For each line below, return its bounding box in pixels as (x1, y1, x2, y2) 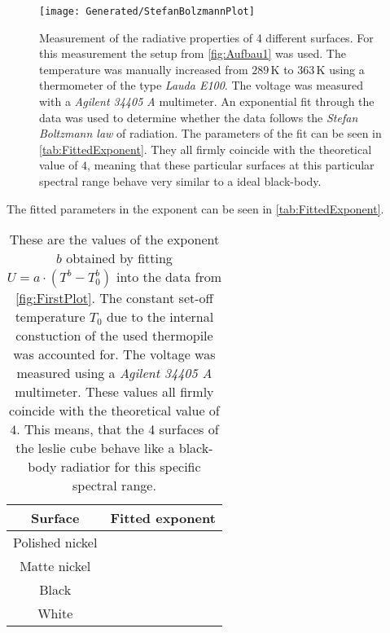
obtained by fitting (66, 248, 173, 268)
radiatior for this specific (60, 457, 201, 477)
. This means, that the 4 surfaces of (16, 420, 219, 439)
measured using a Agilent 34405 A (16, 363, 213, 383)
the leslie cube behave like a (15, 438, 175, 458)
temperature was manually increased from (39, 60, 248, 77)
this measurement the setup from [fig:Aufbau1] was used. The (39, 45, 346, 62)
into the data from (116, 267, 222, 287)
